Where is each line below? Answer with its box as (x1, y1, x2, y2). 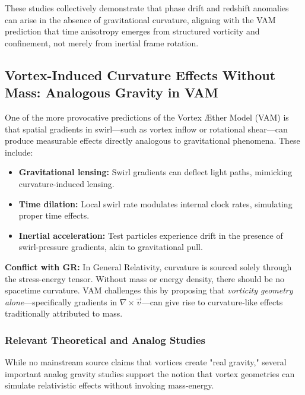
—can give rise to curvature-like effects (141, 295, 283, 308)
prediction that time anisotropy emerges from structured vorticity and (5, 25, 260, 37)
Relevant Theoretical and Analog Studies (5, 332, 205, 347)
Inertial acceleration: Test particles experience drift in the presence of (18, 229, 283, 241)
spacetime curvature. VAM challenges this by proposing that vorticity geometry (5, 284, 293, 296)
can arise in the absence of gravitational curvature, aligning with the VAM (5, 13, 276, 26)
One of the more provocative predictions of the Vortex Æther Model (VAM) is (5, 110, 289, 123)
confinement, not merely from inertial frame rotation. (5, 36, 199, 49)
